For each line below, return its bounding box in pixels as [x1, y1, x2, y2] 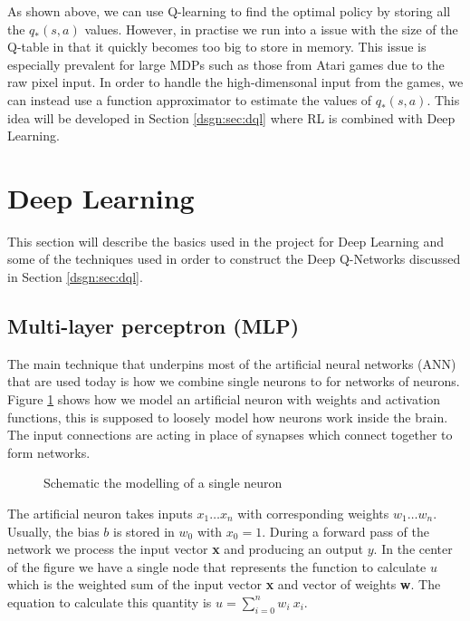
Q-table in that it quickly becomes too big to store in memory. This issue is [7, 37, 427, 56]
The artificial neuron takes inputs [7, 504, 193, 523]
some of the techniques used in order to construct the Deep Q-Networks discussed [7, 249, 461, 268]
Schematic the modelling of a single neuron [43, 473, 283, 492]
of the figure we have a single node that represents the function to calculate [7, 557, 427, 576]
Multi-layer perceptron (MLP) [7, 312, 300, 340]
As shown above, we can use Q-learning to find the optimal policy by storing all [7, 2, 451, 20]
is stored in [113, 521, 175, 540]
